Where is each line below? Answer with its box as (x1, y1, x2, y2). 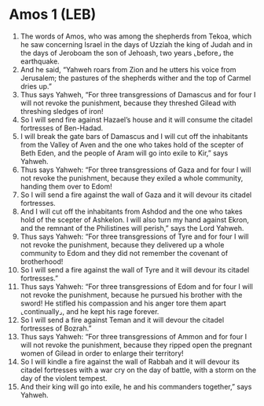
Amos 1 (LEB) (9, 5, 97, 24)
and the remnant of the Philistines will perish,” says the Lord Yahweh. (20, 223, 244, 232)
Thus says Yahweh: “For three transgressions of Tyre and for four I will (20, 232, 249, 241)
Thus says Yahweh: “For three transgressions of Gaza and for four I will (20, 165, 251, 174)
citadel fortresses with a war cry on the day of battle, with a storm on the (20, 365, 257, 375)
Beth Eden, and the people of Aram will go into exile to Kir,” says (20, 148, 229, 158)
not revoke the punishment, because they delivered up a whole (20, 240, 225, 249)
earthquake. (20, 57, 60, 66)
